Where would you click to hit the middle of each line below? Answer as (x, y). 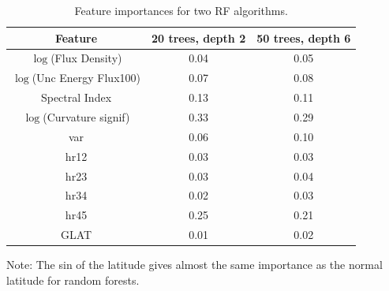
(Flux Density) (86, 58)
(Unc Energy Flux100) (86, 78)
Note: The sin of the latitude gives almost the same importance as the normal (194, 265)
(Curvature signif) (86, 116)
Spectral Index (76, 97)
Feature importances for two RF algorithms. (181, 10)
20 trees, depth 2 (199, 37)
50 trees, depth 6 (304, 37)
